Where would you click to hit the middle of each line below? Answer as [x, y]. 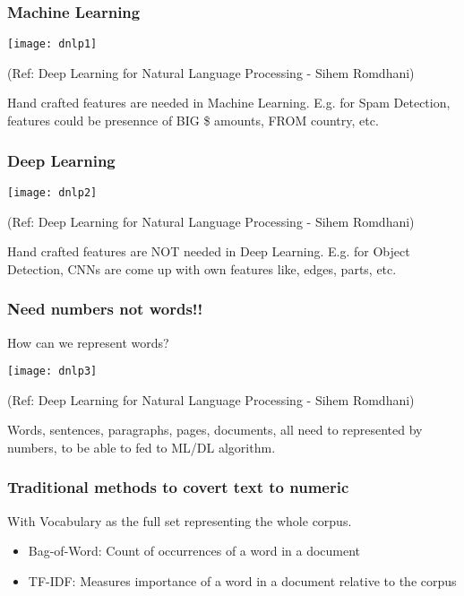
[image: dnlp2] [52, 192]
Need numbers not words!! [105, 309]
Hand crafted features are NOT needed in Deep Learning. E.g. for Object [209, 251]
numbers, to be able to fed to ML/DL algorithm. [142, 447]
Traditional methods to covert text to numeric [178, 487]
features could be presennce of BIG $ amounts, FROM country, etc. [193, 121]
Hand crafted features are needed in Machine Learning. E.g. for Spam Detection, [229, 103]
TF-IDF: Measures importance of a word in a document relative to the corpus [242, 580]
